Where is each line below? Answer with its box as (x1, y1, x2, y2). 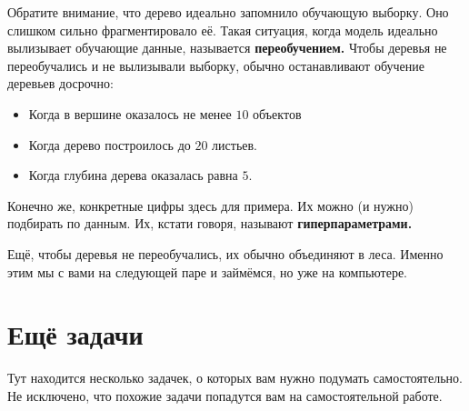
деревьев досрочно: (7, 74, 114, 93)
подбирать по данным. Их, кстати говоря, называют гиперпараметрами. (7, 214, 413, 233)
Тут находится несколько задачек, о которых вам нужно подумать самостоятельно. (7, 368, 463, 387)
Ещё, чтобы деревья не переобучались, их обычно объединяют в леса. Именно (7, 244, 444, 263)
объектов (253, 104, 302, 123)
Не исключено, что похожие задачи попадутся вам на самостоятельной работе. (7, 386, 443, 405)
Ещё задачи (7, 316, 144, 353)
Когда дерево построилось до (28, 135, 191, 154)
